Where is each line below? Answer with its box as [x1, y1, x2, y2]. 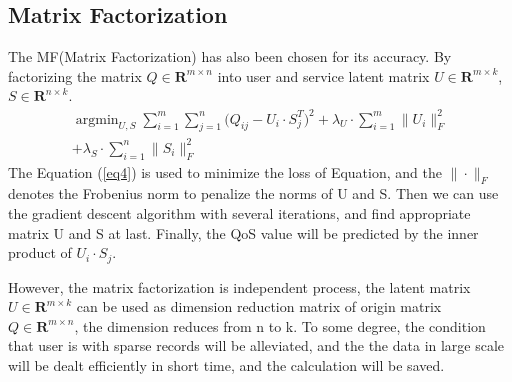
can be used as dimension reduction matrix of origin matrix [76, 296, 442, 317]
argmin [75, 112, 119, 127]
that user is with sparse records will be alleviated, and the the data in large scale [8, 335, 505, 356]
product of [8, 242, 72, 263]
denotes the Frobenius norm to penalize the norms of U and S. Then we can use [8, 183, 499, 204]
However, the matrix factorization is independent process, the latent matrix [8, 276, 471, 297]
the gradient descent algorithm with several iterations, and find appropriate [8, 203, 471, 224]
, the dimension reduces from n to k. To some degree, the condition [74, 315, 486, 336]
